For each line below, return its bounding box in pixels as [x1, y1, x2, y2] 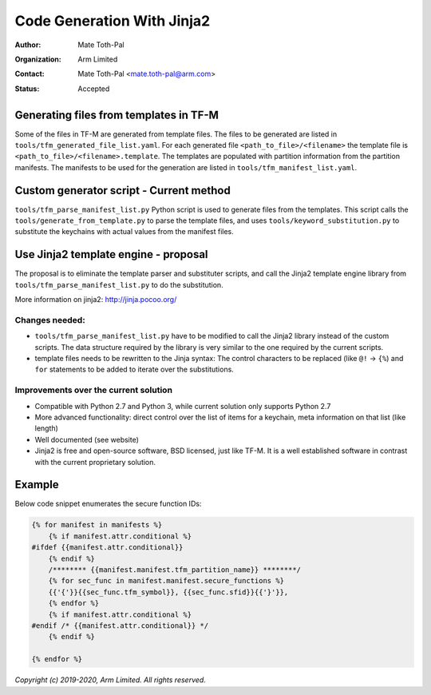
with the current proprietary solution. [34, 457, 156, 467]
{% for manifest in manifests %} [31, 520, 163, 530]
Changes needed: [14, 314, 85, 325]
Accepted [77, 84, 110, 93]
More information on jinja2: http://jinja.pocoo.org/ [14, 295, 177, 304]
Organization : [14, 54, 61, 64]
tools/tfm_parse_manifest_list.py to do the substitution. [14, 280, 223, 289]
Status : [14, 84, 40, 93]
